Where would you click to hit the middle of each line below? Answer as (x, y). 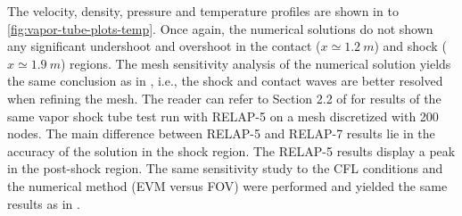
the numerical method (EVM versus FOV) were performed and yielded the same (227, 185)
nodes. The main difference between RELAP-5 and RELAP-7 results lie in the (221, 133)
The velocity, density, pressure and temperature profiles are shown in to (203, 11)
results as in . (44, 203)
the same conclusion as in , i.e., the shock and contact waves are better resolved (225, 81)
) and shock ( (410, 46)
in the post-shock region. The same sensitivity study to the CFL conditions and (225, 168)
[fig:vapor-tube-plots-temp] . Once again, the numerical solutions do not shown (220, 28)
